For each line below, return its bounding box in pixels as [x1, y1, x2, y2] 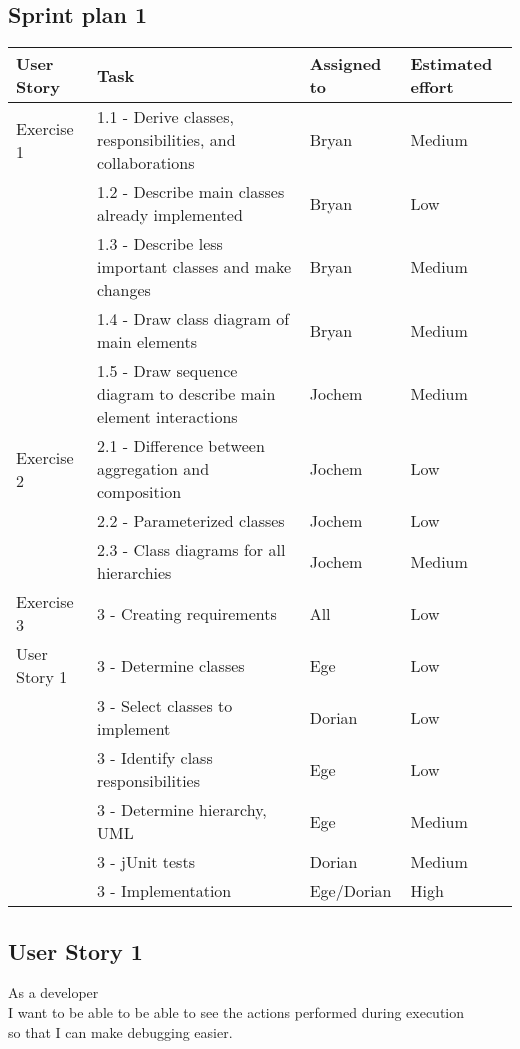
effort [410, 75, 454, 99]
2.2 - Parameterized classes [97, 509, 285, 533]
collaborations [97, 151, 195, 175]
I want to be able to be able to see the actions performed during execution [8, 1002, 465, 1022]
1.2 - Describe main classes [97, 180, 285, 204]
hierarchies [97, 561, 172, 585]
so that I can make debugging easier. [8, 1021, 233, 1042]
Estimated [410, 52, 493, 76]
